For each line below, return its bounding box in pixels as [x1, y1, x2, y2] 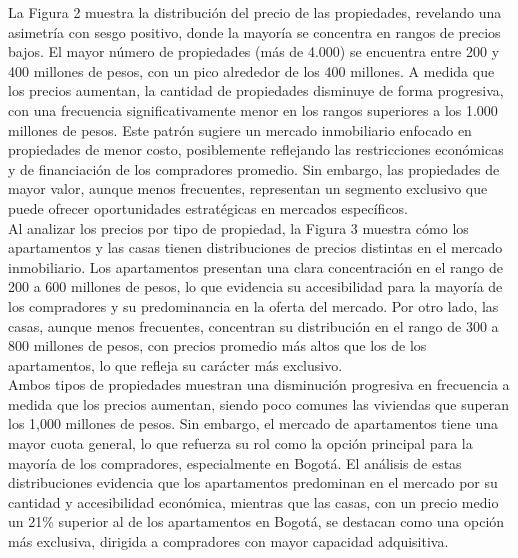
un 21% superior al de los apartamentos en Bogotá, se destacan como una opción [8, 511, 505, 532]
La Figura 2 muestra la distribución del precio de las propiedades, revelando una [8, 2, 502, 22]
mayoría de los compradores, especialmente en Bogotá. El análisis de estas [8, 452, 462, 473]
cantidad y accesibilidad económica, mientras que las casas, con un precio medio [8, 491, 499, 512]
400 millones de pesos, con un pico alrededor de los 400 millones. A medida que [8, 60, 495, 81]
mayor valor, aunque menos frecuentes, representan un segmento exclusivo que [8, 178, 488, 199]
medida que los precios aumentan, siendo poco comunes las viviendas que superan [8, 393, 510, 414]
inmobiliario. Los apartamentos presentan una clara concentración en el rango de [8, 256, 503, 277]
